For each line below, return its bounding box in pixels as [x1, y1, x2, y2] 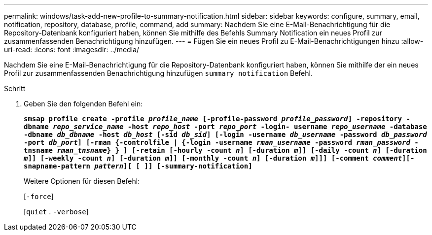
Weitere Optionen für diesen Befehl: [24, 177, 140, 185]
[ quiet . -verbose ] [24, 207, 89, 216]
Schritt [4, 84, 26, 93]
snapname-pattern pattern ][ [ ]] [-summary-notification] [24, 162, 252, 170]
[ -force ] [24, 192, 54, 201]
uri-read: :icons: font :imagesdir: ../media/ [4, 45, 139, 54]
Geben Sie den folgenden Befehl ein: [24, 100, 143, 108]
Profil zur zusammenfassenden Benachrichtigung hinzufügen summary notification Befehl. [4, 69, 313, 77]
